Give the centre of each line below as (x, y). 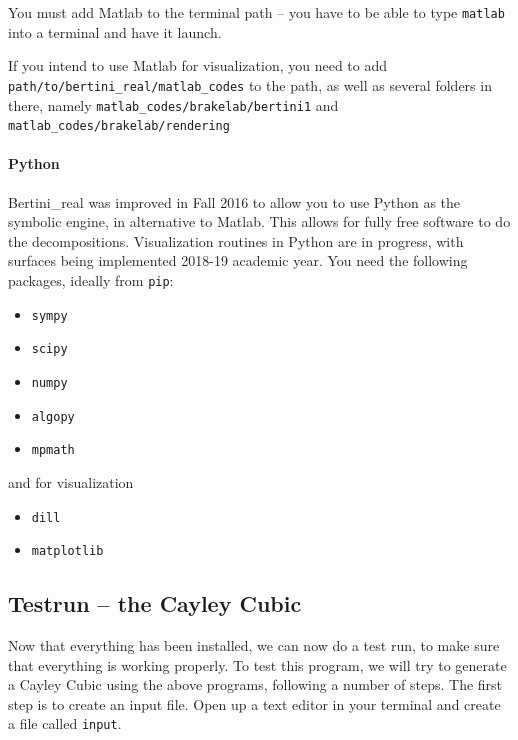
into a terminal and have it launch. (115, 31)
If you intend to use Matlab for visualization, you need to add (198, 65)
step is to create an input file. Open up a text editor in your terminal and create (254, 703)
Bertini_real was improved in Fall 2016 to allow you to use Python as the (234, 201)
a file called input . (65, 723)
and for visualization (71, 481)
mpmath (53, 450)
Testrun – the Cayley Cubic (155, 603)
